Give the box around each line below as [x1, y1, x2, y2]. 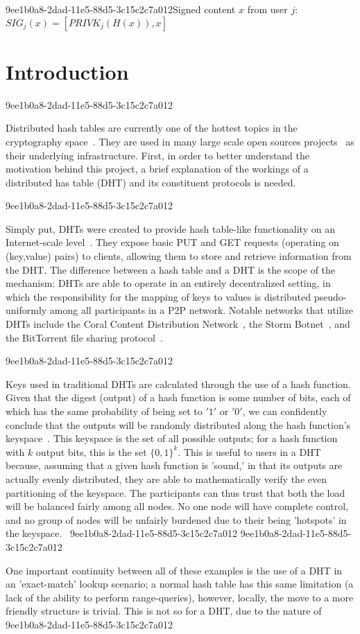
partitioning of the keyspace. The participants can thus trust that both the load [6, 485, 345, 500]
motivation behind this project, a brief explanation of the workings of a [6, 161, 309, 176]
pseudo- [314, 289, 347, 303]
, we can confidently [242, 404, 327, 418]
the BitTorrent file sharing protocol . [6, 330, 163, 344]
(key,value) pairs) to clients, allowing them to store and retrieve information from [6, 249, 352, 263]
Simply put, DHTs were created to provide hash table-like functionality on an [6, 221, 335, 236]
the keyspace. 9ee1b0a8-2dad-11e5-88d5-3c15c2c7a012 [6, 526, 238, 540]
